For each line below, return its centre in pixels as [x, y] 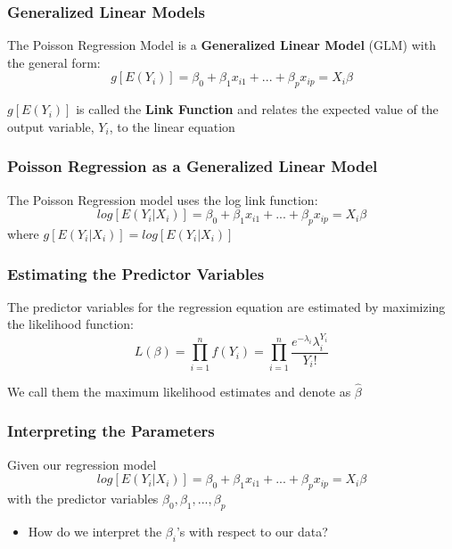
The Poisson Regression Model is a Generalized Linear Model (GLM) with [222, 45]
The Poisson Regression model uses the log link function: [163, 199]
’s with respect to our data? [252, 531]
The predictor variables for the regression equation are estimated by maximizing [226, 306]
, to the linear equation [172, 126]
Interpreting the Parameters [111, 431]
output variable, [51, 126]
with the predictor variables [83, 499]
